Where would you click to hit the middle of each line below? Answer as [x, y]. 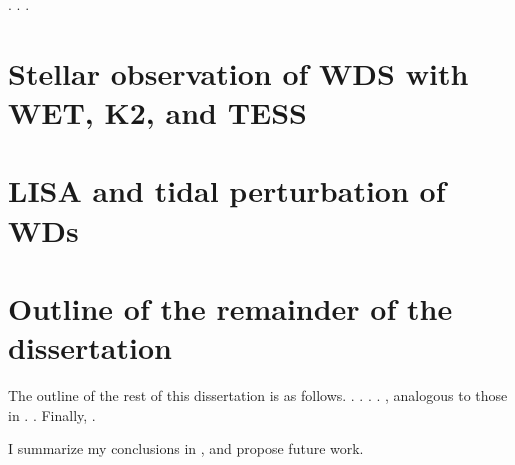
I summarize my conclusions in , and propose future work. [186, 448]
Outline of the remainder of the [230, 307]
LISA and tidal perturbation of [227, 190]
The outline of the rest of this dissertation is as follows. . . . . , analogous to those [258, 395]
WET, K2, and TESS [158, 111]
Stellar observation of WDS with [238, 72]
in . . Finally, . [52, 414]
